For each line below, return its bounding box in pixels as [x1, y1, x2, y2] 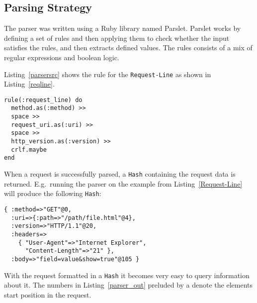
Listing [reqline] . [4, 79, 55, 89]
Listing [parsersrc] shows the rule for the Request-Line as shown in [4, 69, 211, 79]
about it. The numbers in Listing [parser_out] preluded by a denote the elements [4, 280, 253, 290]
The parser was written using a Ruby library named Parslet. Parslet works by [4, 23, 241, 33]
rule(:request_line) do [4, 96, 83, 103]
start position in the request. [4, 289, 91, 300]
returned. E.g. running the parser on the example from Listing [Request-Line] [4, 178, 243, 189]
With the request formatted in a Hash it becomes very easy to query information [4, 270, 250, 280]
